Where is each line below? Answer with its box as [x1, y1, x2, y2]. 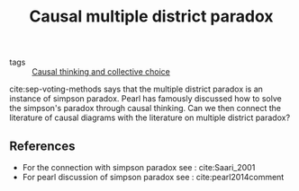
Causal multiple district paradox [29, 6, 274, 27]
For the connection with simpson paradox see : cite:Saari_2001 [22, 162, 256, 172]
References [9, 138, 76, 153]
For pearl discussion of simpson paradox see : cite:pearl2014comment [22, 172, 285, 182]
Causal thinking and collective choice [32, 66, 171, 77]
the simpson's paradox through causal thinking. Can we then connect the [9, 103, 282, 114]
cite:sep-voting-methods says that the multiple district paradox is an [9, 83, 264, 95]
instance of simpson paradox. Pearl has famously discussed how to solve [9, 93, 282, 104]
